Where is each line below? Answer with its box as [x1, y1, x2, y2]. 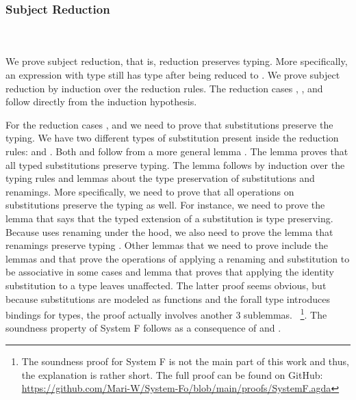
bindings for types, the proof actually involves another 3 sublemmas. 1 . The [5, 306, 327, 321]
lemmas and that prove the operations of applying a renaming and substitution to [5, 251, 350, 265]
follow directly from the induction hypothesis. [5, 94, 197, 109]
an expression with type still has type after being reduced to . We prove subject [5, 68, 340, 81]
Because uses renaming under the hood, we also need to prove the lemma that [5, 224, 333, 239]
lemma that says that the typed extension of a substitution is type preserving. [5, 211, 333, 225]
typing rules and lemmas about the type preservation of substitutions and [5, 171, 315, 185]
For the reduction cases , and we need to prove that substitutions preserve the [5, 117, 333, 131]
